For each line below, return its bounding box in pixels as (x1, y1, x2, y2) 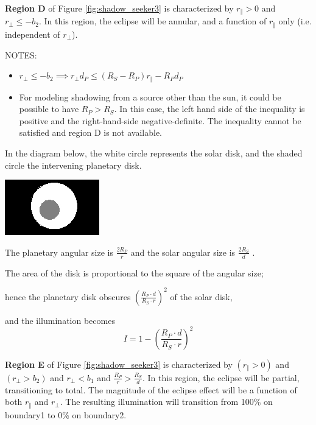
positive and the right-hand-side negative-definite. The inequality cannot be (19, 114, 301, 127)
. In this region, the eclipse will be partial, (142, 371, 300, 384)
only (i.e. (278, 15, 312, 27)
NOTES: (5, 48, 37, 61)
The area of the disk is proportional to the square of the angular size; (5, 266, 264, 279)
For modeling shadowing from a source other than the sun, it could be (19, 90, 281, 103)
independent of (5, 27, 60, 40)
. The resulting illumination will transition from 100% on (60, 395, 273, 408)
